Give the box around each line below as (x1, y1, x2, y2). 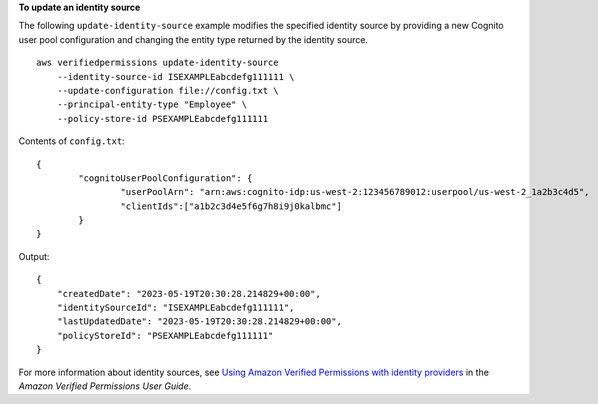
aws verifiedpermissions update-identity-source (36, 57, 279, 69)
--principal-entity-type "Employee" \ (56, 99, 248, 110)
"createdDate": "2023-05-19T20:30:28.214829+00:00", (56, 288, 322, 299)
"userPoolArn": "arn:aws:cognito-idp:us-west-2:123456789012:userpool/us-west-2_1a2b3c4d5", (120, 186, 590, 198)
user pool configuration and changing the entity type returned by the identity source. (18, 33, 369, 45)
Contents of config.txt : (18, 135, 125, 147)
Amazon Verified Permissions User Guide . (18, 380, 192, 392)
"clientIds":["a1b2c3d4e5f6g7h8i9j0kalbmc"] (120, 200, 342, 212)
